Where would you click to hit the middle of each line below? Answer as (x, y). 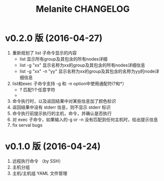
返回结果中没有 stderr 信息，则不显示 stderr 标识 (61, 107)
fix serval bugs (27, 125)
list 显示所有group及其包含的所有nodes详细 (63, 59)
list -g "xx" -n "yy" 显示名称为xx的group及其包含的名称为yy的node (87, 71)
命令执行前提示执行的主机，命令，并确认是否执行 (62, 113)
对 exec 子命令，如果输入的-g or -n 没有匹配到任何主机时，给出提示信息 (85, 120)
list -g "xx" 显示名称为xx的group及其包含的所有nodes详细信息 (82, 65)
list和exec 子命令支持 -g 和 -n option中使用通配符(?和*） (69, 83)
